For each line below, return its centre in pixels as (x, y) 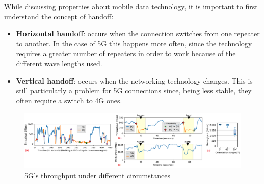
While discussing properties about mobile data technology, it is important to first (131, 6)
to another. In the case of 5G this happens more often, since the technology (134, 43)
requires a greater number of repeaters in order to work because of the (126, 53)
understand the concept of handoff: (59, 16)
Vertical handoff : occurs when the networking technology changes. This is (134, 80)
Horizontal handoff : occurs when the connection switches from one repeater (138, 33)
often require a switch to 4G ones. (69, 100)
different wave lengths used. (59, 63)
